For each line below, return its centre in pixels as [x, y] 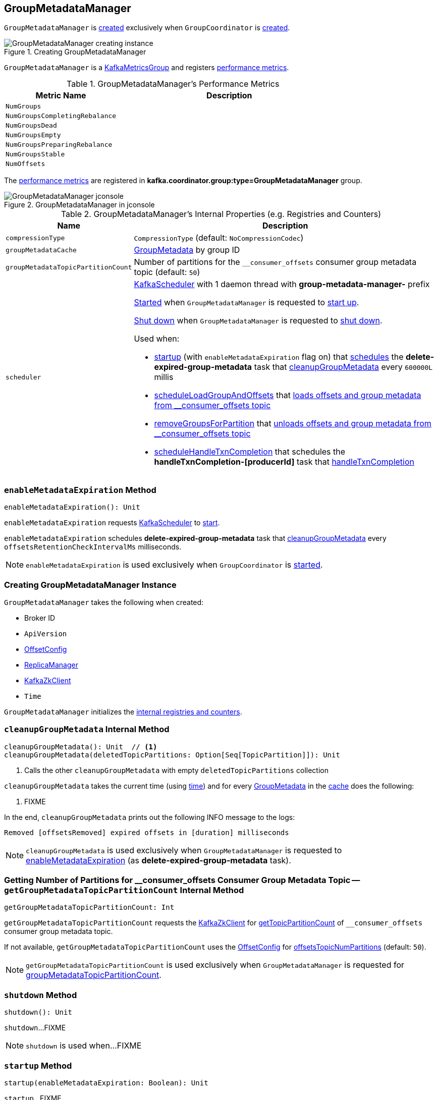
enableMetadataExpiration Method [80, 490]
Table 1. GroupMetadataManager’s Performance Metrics [173, 84]
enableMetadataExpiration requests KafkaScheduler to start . [112, 523]
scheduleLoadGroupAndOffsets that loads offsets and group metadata [288, 395]
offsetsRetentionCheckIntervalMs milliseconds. [93, 547]
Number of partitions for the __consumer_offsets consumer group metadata [275, 262]
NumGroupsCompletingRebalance [61, 116]
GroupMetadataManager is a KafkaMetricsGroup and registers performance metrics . [147, 68]
